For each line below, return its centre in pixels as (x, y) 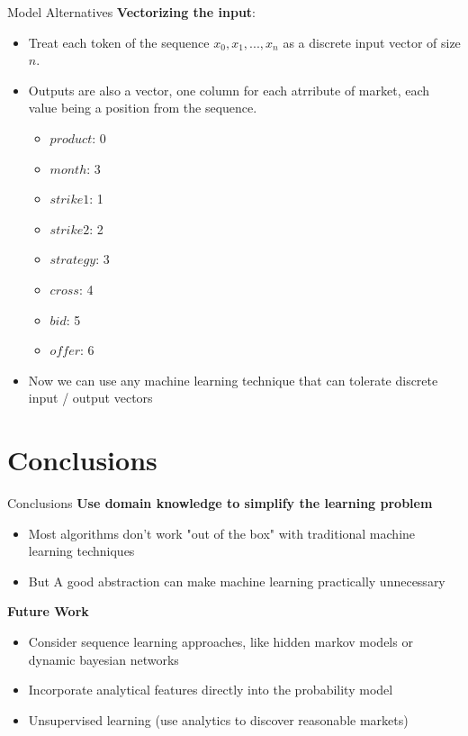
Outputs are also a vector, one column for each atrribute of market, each (229, 90)
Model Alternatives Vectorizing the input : (132, 12)
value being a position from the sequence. (143, 108)
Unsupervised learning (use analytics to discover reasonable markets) (218, 719)
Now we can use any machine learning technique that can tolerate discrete (233, 380)
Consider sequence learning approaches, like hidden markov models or (220, 641)
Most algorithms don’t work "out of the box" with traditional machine (222, 533)
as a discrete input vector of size (372, 42)
